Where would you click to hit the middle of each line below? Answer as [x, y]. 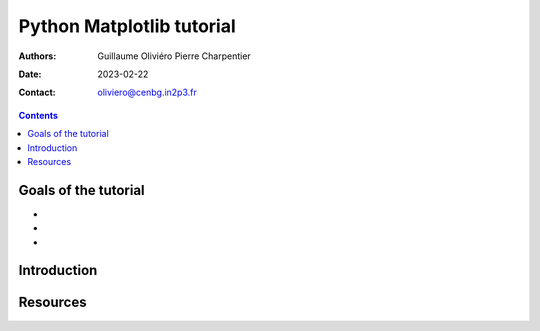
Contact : [37, 92]
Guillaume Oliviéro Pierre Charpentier [174, 56]
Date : [30, 74]
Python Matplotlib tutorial [127, 26]
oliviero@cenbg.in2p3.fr [147, 92]
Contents [38, 115]
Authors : [37, 56]
